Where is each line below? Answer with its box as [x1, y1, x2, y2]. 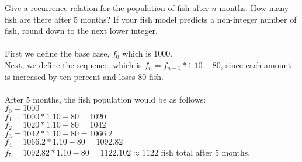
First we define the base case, [5, 47, 110, 59]
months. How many [219, 2, 289, 13]
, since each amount [220, 58, 291, 71]
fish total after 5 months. [161, 146, 251, 158]
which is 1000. [122, 47, 173, 59]
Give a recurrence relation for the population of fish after [5, 2, 209, 13]
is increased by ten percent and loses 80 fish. [5, 70, 164, 82]
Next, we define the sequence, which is [5, 58, 142, 71]
